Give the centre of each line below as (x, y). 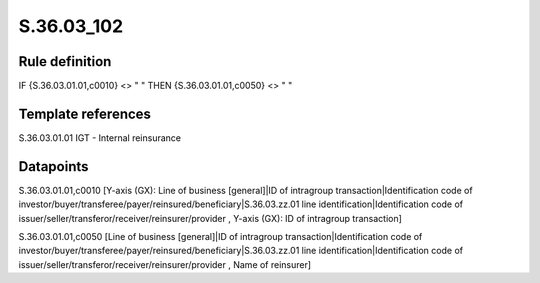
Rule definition (65, 61)
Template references (85, 113)
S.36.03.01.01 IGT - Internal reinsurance (100, 137)
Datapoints (53, 166)
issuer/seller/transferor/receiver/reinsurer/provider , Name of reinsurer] (165, 264)
